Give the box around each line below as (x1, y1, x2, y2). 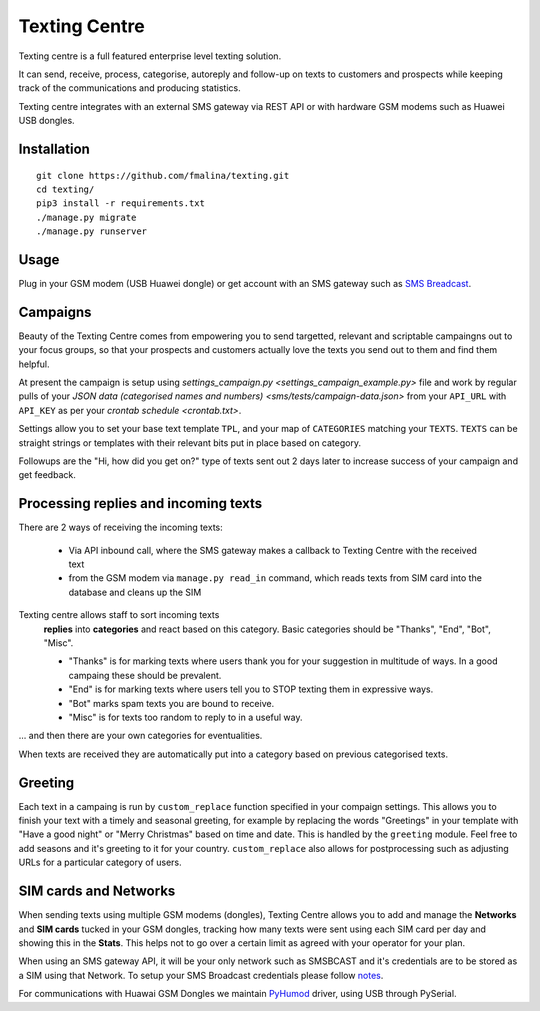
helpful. (18, 358, 50, 370)
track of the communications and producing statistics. (18, 82, 241, 94)
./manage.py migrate (36, 211, 137, 223)
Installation (18, 140, 90, 157)
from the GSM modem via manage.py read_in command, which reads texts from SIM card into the (68, 572, 482, 584)
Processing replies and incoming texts (18, 495, 263, 512)
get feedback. (18, 469, 77, 481)
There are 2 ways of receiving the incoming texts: (18, 521, 224, 534)
